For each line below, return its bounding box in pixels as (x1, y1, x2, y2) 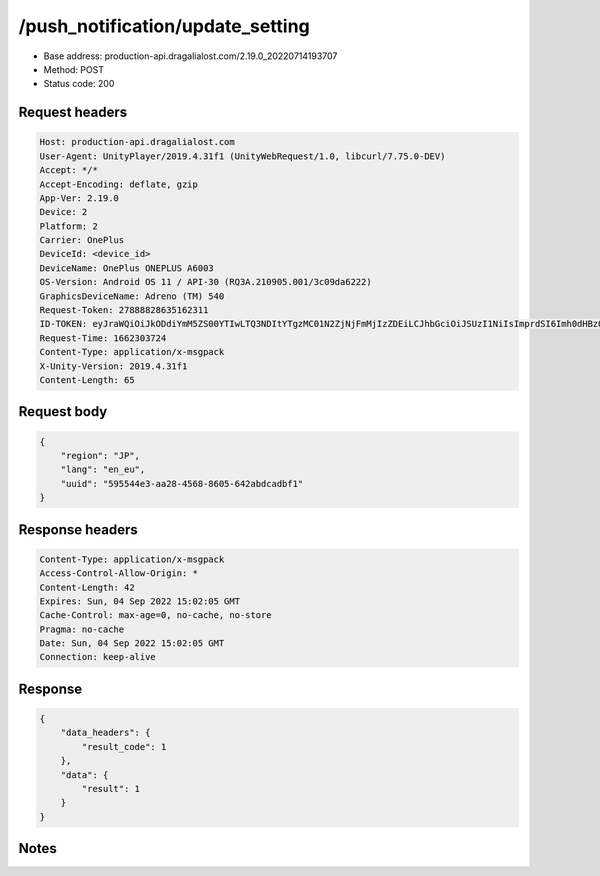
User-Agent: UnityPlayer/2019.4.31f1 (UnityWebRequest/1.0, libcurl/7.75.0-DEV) (39, 150, 446, 162)
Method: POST (43, 63, 105, 75)
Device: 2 (39, 206, 88, 218)
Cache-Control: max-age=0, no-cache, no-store (39, 610, 272, 621)
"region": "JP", (60, 450, 140, 461)
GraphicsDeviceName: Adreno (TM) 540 (39, 290, 225, 302)
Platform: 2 (39, 220, 99, 232)
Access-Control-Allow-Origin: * (39, 568, 199, 579)
